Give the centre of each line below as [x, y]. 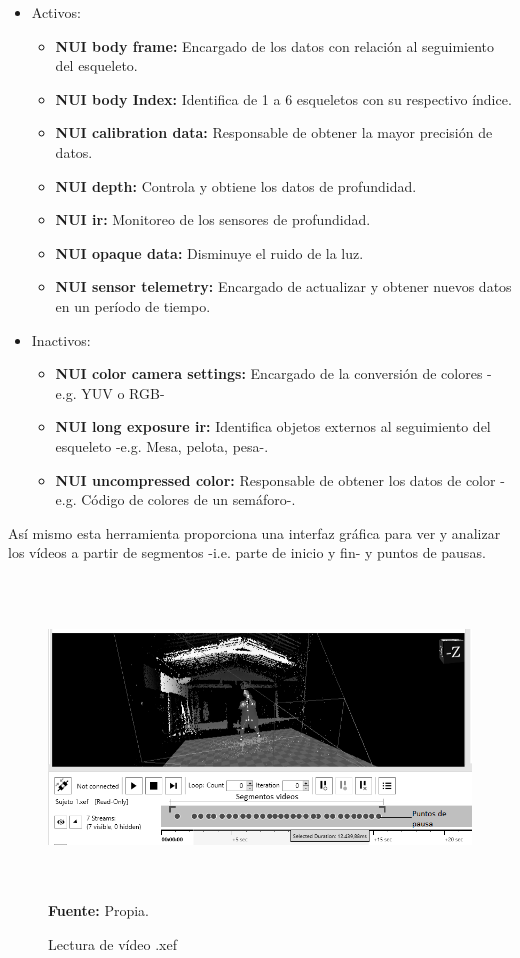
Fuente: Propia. [98, 910]
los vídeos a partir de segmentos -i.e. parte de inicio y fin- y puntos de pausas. [247, 552]
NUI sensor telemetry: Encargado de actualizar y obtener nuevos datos [283, 286]
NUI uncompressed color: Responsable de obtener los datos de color [275, 479]
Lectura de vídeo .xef [112, 944]
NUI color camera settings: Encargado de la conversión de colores [269, 373]
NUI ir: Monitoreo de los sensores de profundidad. [213, 219]
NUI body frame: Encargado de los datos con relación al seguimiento [275, 45]
